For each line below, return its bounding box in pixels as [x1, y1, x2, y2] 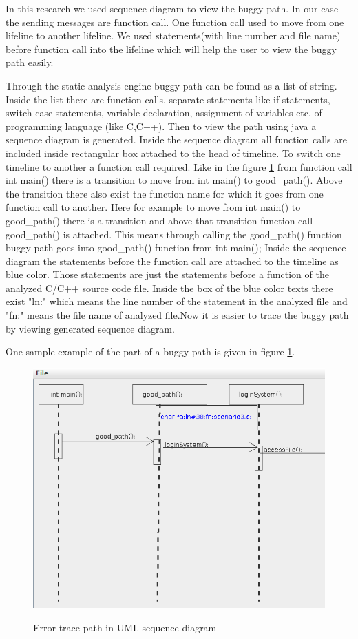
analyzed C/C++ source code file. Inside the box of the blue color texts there [6, 280, 333, 295]
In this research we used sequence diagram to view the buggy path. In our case [6, 1, 339, 15]
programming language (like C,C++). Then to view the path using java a [6, 118, 317, 133]
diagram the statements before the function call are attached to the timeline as [6, 253, 339, 268]
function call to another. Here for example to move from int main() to [6, 200, 301, 214]
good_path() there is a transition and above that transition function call [6, 213, 313, 227]
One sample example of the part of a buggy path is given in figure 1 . [6, 344, 295, 359]
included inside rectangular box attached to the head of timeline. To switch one [6, 145, 341, 160]
